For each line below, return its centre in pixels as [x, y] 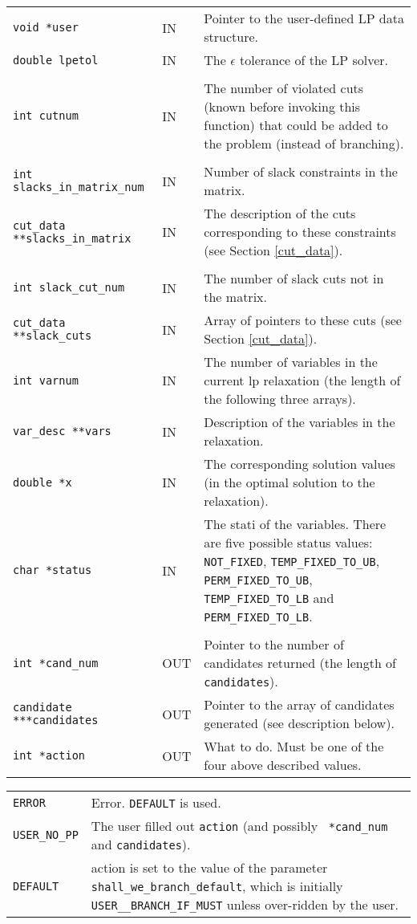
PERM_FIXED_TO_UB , [258, 579]
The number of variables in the [291, 362]
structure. [231, 37]
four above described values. [283, 765]
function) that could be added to [296, 125]
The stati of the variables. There [295, 524]
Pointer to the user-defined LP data [304, 18]
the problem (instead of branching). [304, 143]
